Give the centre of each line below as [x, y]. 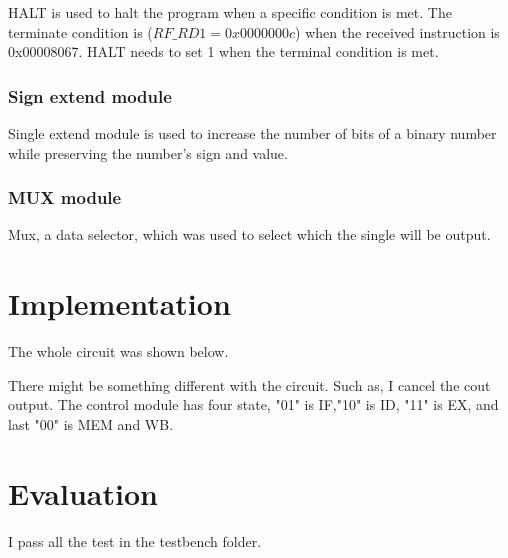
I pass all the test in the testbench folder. [135, 540]
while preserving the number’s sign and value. [148, 152]
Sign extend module [90, 95]
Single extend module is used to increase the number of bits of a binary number [252, 133]
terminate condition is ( [80, 31]
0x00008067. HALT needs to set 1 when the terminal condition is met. [223, 51]
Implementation [119, 303]
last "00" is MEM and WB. [91, 423]
